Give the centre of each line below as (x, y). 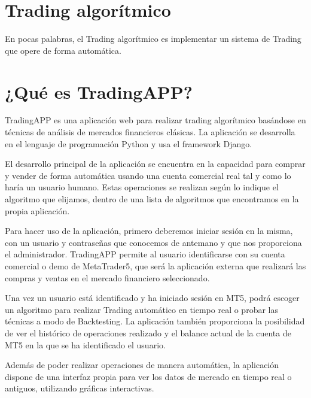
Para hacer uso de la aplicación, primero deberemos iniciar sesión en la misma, (149, 231)
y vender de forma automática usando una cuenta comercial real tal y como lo (148, 175)
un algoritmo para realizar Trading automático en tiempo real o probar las (141, 309)
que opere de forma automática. (63, 50)
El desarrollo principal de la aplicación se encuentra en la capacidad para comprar (155, 164)
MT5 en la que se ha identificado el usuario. (85, 344)
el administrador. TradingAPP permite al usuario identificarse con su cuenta (145, 254)
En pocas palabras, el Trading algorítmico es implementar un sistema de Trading (153, 39)
